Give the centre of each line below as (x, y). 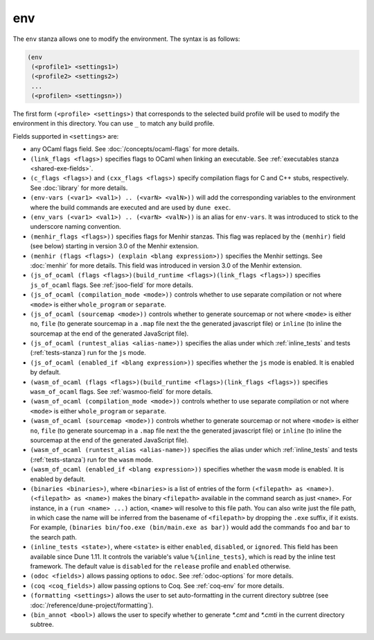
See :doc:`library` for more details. (79, 188)
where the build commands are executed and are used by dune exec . (131, 207)
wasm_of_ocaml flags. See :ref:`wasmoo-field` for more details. (122, 392)
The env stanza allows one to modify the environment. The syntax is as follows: (126, 39)
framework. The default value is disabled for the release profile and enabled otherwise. (160, 567)
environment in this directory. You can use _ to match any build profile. (114, 123)
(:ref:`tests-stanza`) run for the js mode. (88, 353)
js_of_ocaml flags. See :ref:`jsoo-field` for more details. (112, 285)
